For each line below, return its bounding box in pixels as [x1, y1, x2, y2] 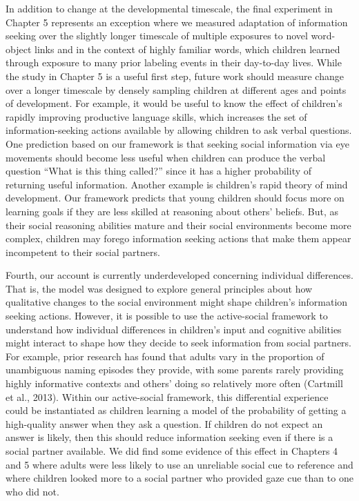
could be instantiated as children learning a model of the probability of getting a [6, 403, 347, 417]
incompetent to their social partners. [6, 244, 160, 259]
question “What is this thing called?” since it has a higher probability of [6, 164, 312, 178]
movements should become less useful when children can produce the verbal [6, 150, 326, 164]
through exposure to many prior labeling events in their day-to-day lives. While [6, 55, 342, 70]
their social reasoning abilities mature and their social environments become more [6, 217, 351, 232]
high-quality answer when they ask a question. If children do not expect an [6, 416, 323, 431]
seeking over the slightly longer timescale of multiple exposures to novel [6, 28, 308, 43]
